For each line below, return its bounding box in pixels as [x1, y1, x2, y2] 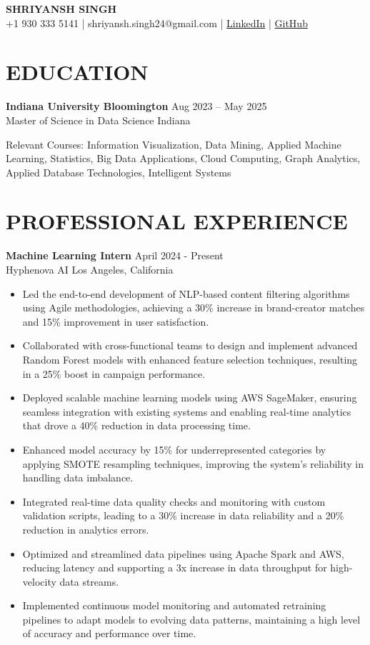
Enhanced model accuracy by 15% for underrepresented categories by [22, 441, 326, 456]
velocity [22, 574, 56, 589]
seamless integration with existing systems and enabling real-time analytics [22, 404, 351, 419]
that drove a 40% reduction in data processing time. [22, 418, 251, 433]
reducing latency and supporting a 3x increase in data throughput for [22, 560, 327, 575]
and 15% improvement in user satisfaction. [22, 314, 209, 329]
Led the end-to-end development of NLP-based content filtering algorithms [22, 286, 350, 301]
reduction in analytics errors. [22, 521, 149, 536]
